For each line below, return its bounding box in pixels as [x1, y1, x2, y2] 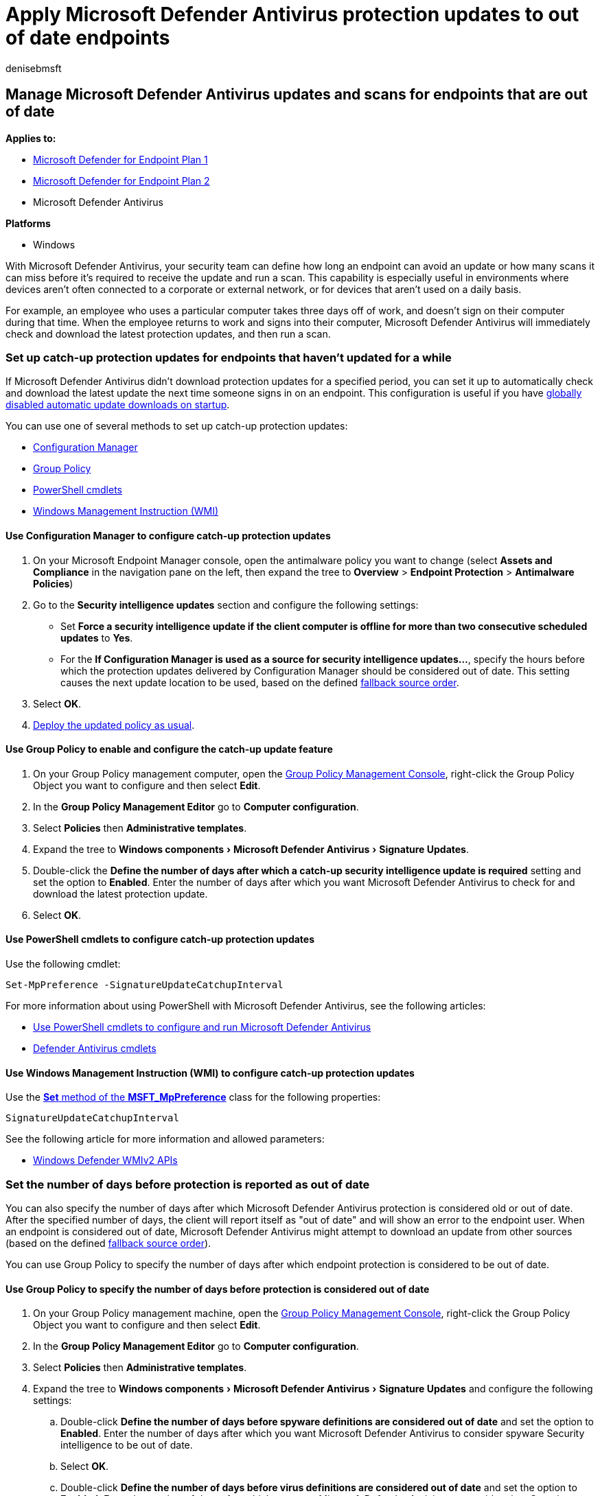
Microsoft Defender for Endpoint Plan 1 [33, 153, 208, 165]
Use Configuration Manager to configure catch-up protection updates [5, 529, 331, 541]
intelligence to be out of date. [60, 1439, 193, 1451]
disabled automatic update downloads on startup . [5, 399, 230, 411]
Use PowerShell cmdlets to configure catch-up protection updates [5, 933, 315, 946]
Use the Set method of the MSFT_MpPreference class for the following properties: [5, 1091, 381, 1103]
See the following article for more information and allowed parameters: [5, 1133, 325, 1145]
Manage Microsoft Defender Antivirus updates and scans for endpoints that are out [5, 86, 588, 104]
